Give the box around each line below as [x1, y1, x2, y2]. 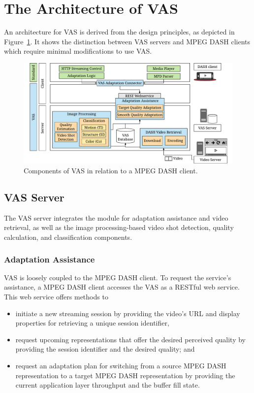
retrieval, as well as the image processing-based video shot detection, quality [4, 222, 234, 232]
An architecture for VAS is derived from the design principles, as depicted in [4, 27, 235, 37]
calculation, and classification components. [4, 232, 132, 242]
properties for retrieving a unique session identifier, [15, 318, 169, 328]
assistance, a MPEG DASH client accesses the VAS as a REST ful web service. [4, 282, 240, 292]
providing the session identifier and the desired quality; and [15, 344, 195, 354]
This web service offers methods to [4, 292, 108, 302]
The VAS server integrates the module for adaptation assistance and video [4, 212, 228, 223]
